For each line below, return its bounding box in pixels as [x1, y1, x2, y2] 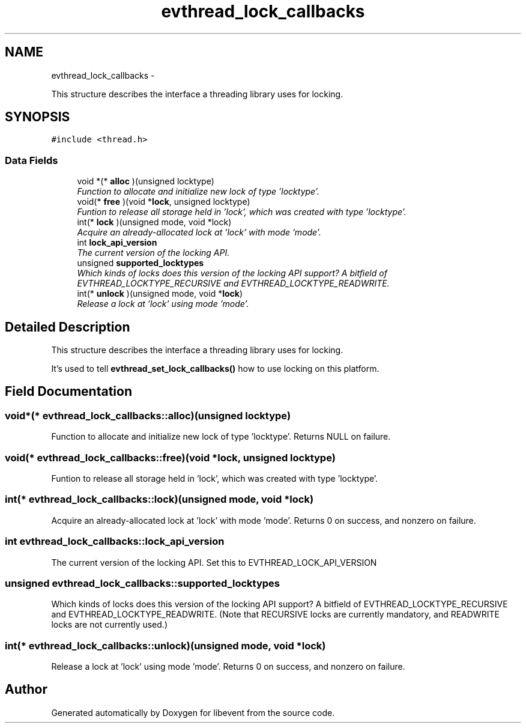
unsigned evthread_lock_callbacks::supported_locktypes [5, 577, 280, 589]
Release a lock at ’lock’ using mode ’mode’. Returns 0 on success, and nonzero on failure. [51, 661, 405, 672]
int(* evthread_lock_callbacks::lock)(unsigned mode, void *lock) [5, 493, 314, 506]
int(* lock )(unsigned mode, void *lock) [77, 217, 232, 228]
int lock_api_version [77, 237, 157, 248]
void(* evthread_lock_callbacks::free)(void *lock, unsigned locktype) [5, 451, 336, 464]
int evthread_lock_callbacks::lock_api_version [5, 535, 225, 548]
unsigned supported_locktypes [77, 258, 204, 268]
